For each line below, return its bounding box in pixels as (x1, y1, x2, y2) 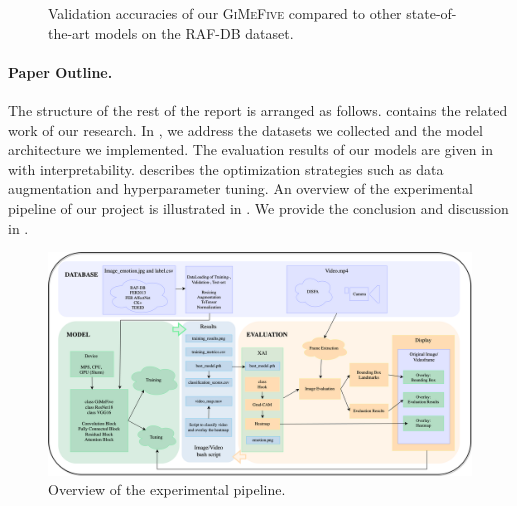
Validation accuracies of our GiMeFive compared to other (48, 3, 402, 23)
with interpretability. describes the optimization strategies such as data (8, 158, 444, 179)
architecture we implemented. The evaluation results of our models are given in (8, 139, 493, 160)
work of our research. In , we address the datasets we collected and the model (8, 119, 483, 140)
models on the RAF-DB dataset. (94, 22, 294, 43)
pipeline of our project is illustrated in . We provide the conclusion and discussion (8, 197, 509, 218)
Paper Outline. (8, 61, 113, 82)
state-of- (406, 3, 457, 23)
